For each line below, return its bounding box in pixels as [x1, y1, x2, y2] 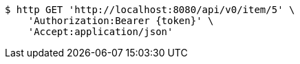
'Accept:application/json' [28, 26, 173, 37]
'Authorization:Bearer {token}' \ [28, 15, 214, 26]
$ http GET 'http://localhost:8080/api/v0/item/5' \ [5, 4, 295, 15]
